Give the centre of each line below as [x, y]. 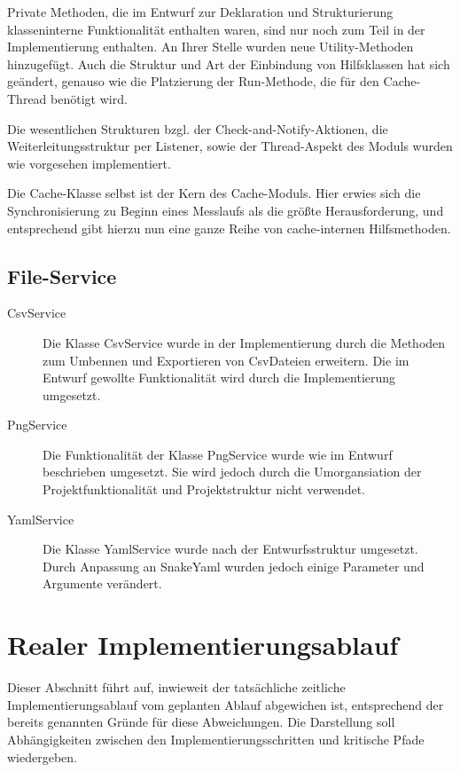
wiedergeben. [42, 756]
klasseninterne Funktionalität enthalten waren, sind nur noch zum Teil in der [216, 29]
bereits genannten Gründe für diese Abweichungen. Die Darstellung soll [201, 722]
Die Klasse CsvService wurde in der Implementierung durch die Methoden [244, 342]
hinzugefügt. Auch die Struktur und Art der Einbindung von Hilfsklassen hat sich [229, 63]
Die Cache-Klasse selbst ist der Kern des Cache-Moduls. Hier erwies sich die [214, 193]
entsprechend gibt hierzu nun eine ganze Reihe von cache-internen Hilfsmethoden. [229, 228]
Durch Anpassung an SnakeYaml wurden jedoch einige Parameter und [234, 566]
